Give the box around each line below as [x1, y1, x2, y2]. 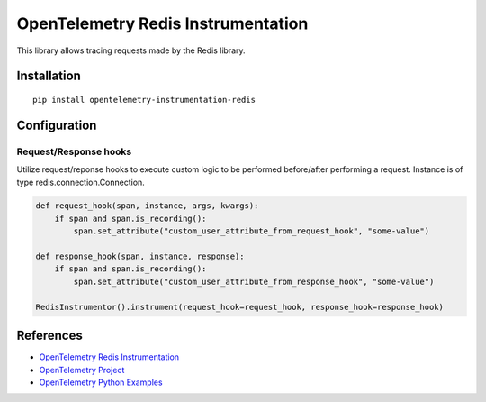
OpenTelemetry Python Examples [39, 377, 163, 388]
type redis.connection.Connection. [16, 177, 146, 187]
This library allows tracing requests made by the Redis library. [16, 45, 247, 56]
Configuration [16, 117, 97, 132]
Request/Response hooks [16, 145, 132, 158]
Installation [16, 69, 81, 84]
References [16, 328, 83, 343]
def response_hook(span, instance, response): [35, 251, 245, 261]
